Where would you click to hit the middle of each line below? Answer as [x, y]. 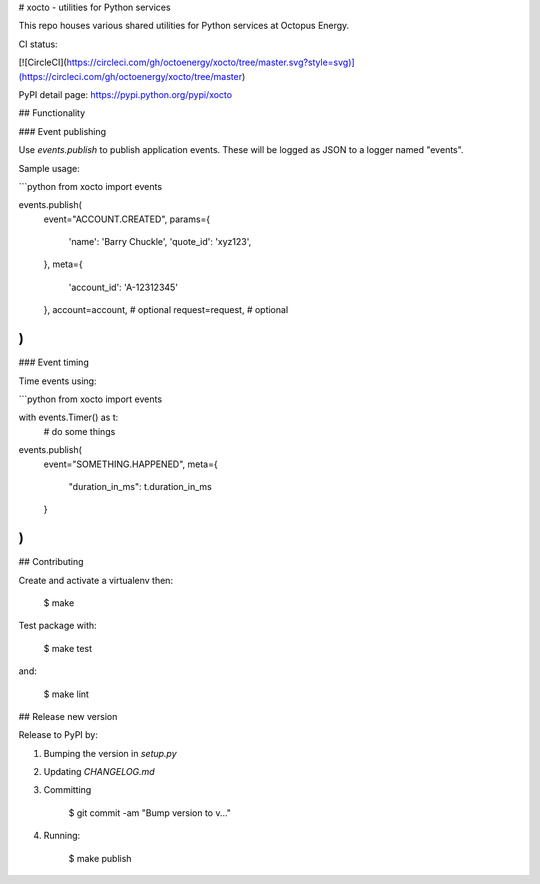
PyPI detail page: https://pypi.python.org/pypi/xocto [125, 94]
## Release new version [68, 716]
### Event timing [53, 362]
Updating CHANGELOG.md [99, 772]
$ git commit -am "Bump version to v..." [150, 812]
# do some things [79, 431]
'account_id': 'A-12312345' [123, 287]
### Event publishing [62, 131]
